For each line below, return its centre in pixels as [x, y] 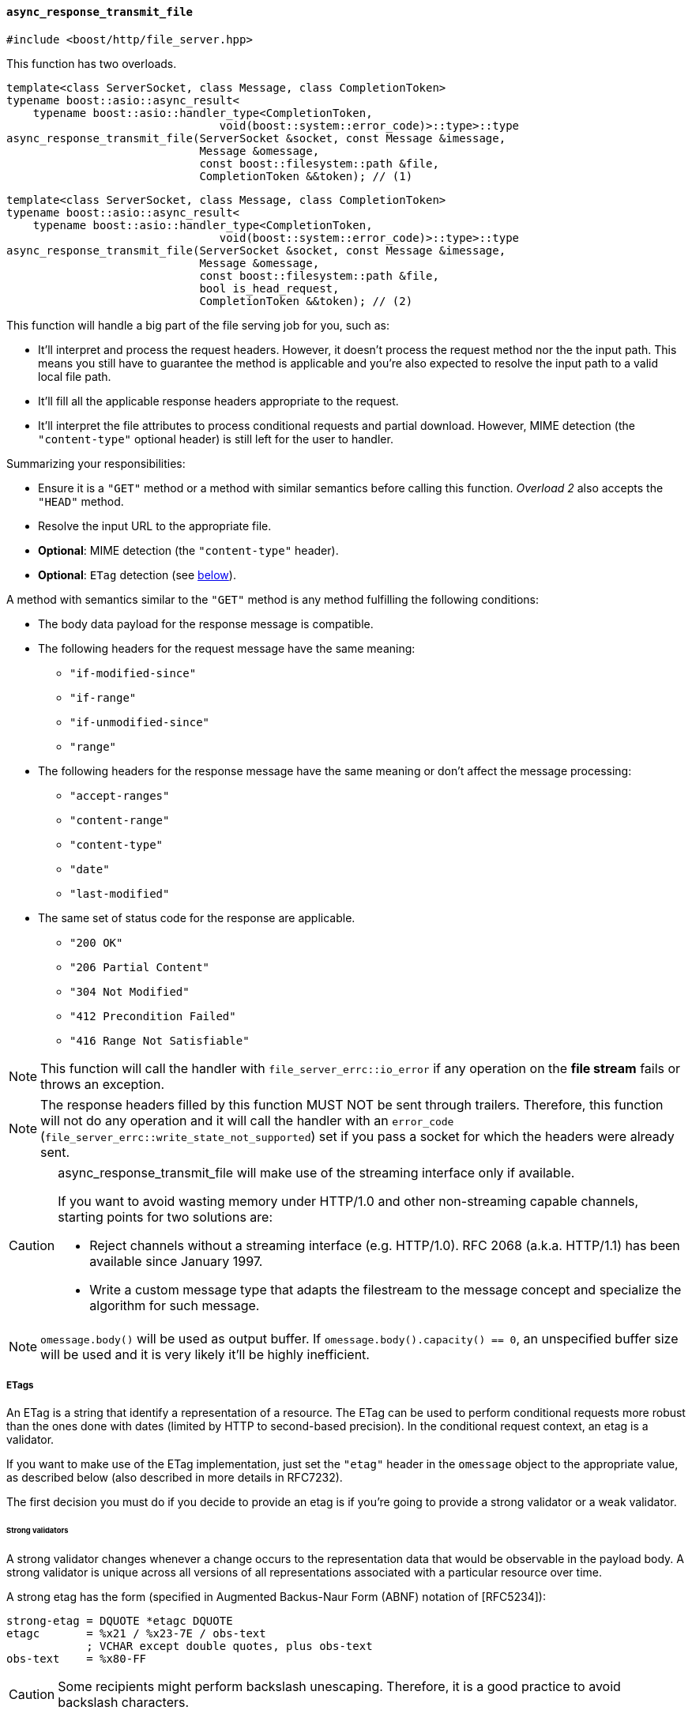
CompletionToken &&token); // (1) [306, 176]
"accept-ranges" [120, 795]
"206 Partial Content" [140, 967]
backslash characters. [124, 1703]
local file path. [75, 376]
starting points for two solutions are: [165, 1217]
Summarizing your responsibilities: [96, 463]
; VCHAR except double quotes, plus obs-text [229, 1646]
